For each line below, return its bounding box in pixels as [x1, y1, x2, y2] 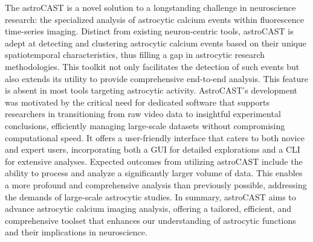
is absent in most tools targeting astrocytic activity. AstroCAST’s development [5, 84, 298, 97]
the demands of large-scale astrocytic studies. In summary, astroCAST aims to [5, 190, 296, 203]
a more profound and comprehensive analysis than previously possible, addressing [5, 178, 307, 191]
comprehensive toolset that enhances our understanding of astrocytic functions [5, 214, 296, 226]
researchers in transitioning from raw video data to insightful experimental [5, 107, 281, 120]
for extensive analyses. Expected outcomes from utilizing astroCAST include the [5, 154, 303, 167]
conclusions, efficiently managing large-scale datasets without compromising [5, 119, 285, 132]
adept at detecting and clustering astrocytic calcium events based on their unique [5, 36, 306, 49]
